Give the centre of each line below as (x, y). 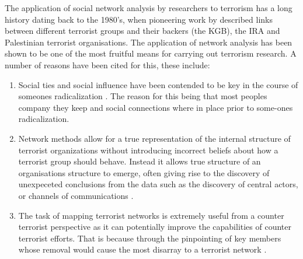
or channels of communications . (76, 195)
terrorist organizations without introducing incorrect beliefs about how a (148, 150)
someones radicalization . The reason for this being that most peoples (143, 96)
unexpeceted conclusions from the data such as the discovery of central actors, (158, 184)
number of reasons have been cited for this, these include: (107, 64)
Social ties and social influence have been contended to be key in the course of (158, 84)
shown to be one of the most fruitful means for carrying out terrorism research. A (151, 53)
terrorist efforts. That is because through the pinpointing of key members (150, 238)
